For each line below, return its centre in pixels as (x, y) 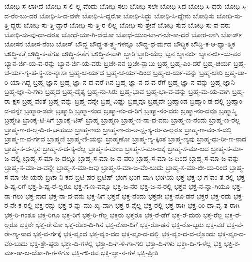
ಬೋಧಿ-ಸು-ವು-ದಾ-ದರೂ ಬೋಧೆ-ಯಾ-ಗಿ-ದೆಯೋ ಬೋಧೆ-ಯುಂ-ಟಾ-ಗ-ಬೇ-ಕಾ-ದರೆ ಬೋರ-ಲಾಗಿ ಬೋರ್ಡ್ (124, 34)
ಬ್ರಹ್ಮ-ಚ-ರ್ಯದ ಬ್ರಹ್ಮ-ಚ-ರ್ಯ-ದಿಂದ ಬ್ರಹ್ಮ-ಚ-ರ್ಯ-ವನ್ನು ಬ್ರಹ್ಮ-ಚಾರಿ (146, 72)
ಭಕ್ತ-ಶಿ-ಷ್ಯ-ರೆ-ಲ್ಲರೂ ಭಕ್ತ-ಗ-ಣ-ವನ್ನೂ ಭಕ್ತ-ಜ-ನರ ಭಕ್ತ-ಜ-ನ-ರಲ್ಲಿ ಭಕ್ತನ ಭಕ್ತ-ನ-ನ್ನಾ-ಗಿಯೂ (129, 186)
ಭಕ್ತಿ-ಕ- (232, 243)
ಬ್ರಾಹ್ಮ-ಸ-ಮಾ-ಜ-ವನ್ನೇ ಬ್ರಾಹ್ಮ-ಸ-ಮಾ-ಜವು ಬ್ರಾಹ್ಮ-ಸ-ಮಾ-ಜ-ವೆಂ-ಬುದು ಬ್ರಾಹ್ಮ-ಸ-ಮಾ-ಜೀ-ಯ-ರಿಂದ (116, 167)
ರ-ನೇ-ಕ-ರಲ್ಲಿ (19, 205)
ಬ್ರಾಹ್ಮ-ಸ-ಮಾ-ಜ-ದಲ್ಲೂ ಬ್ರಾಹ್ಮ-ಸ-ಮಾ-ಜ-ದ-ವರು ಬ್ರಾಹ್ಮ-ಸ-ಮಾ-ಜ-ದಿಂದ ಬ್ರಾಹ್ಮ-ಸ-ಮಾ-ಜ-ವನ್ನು (131, 158)
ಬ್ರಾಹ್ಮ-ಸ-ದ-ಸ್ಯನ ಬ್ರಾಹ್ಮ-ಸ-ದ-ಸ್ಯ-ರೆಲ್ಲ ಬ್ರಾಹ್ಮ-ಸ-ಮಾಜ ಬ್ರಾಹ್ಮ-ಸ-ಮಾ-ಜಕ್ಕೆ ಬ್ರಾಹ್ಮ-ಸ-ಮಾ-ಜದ (107, 148)
